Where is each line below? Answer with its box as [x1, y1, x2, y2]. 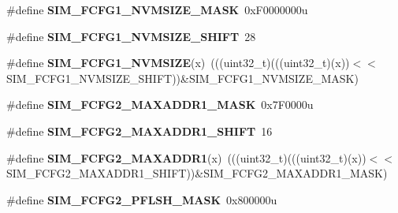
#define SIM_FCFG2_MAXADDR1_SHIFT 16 [6, 122, 273, 139]
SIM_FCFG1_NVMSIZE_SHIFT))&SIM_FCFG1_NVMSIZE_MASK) [6, 69, 359, 86]
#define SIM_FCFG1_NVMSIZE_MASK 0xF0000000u [6, 2, 308, 17]
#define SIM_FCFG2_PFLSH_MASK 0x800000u [6, 191, 277, 207]
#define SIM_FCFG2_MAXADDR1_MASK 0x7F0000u [6, 96, 314, 113]
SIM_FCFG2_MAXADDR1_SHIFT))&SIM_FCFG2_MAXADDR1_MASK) [6, 165, 388, 181]
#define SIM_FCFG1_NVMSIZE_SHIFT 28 [6, 28, 256, 44]
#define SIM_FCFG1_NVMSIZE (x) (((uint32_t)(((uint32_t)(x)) [6, 54, 350, 71]
